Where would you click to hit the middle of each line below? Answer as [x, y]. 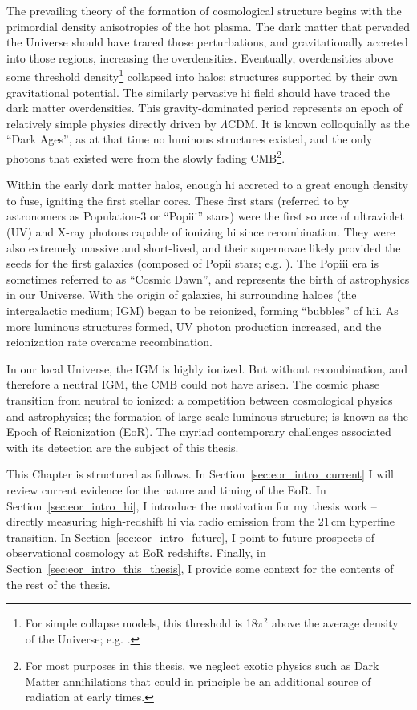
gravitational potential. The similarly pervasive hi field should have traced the [198, 92]
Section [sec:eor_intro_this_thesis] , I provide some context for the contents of [200, 568]
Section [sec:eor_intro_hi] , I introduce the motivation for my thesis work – [192, 505]
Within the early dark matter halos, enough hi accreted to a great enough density [207, 185]
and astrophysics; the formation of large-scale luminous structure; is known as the [207, 416]
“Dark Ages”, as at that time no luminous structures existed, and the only [190, 139]
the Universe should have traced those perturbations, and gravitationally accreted [207, 42]
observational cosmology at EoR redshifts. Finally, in [136, 553]
